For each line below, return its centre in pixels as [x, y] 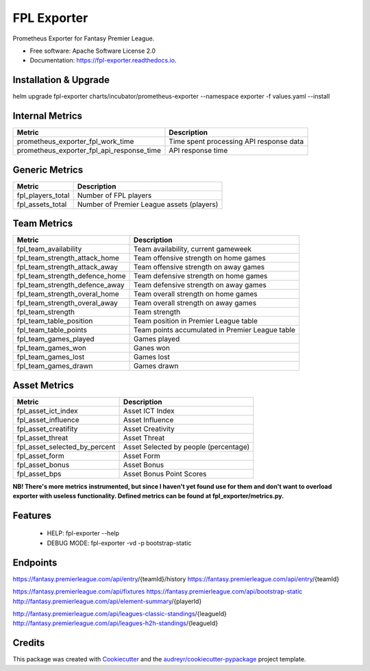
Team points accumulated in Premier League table [215, 330]
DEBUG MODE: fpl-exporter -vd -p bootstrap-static [119, 543]
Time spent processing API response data [236, 142]
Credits [29, 643]
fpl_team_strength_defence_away [71, 285]
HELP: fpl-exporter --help [83, 533]
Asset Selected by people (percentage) [187, 447]
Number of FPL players [114, 195]
